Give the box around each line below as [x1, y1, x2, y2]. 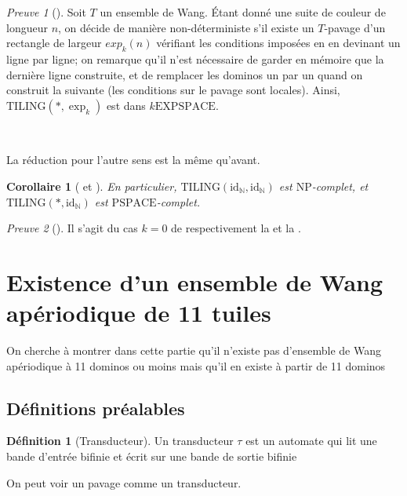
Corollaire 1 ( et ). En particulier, [6, 177, 177, 194]
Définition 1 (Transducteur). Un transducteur [6, 432, 234, 449]
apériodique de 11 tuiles [6, 297, 271, 329]
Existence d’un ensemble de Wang [6, 265, 383, 297]
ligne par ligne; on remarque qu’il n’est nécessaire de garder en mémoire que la [6, 50, 384, 67]
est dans [106, 97, 146, 113]
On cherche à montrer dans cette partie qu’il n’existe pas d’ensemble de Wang [6, 342, 381, 359]
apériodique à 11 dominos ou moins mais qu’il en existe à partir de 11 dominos [6, 357, 386, 374]
